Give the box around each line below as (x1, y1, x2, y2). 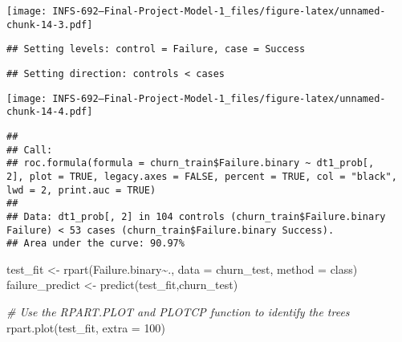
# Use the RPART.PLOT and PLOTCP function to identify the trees (6, 303, 350, 320)
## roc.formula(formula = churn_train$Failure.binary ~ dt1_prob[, (6, 157, 375, 169)
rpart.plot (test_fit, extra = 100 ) (6, 319, 165, 336)
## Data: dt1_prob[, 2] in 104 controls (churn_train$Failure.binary (6, 210, 386, 222)
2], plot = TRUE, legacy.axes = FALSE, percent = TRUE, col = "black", (6, 170, 397, 182)
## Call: (6, 144, 53, 156)
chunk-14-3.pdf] (6, 18, 93, 31)
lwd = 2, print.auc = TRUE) (6, 184, 156, 196)
